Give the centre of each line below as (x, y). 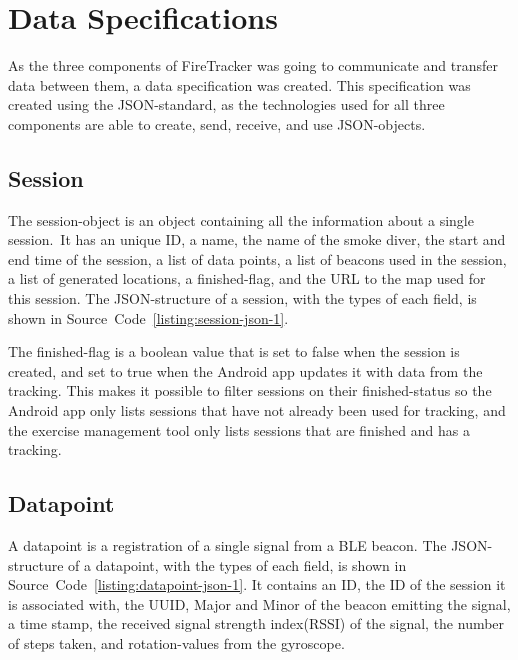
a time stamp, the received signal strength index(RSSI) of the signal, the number (256, 623)
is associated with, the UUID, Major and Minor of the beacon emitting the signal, (259, 603)
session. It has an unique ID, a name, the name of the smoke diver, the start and (257, 239)
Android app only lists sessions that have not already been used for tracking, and (257, 410)
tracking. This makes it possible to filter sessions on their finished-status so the (250, 390)
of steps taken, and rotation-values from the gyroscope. (176, 643)
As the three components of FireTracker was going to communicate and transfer (253, 65)
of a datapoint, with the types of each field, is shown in (237, 564)
